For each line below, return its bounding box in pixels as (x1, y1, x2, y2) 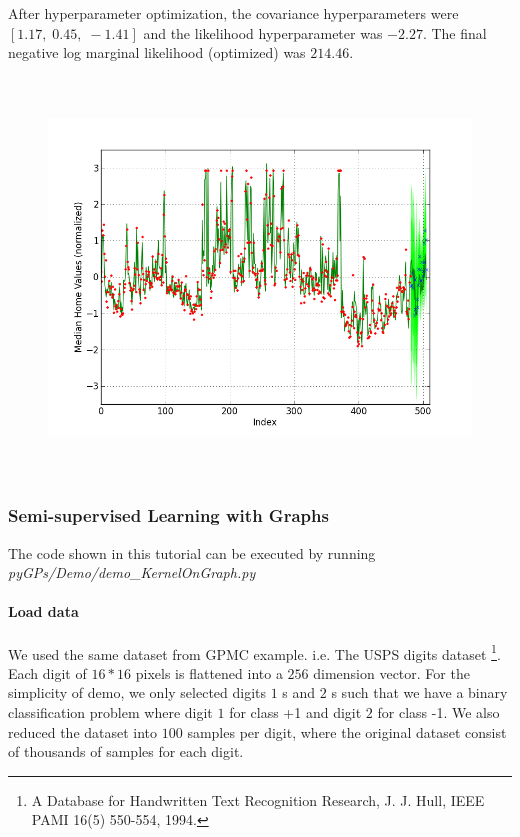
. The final (422, 22, 487, 43)
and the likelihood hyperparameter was (143, 22, 383, 43)
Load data (8, 601, 79, 622)
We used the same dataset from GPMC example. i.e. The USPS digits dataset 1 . (8, 640, 501, 664)
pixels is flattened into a (135, 662, 283, 683)
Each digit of (8, 662, 87, 683)
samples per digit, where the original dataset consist (187, 721, 507, 742)
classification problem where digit (8, 702, 213, 723)
